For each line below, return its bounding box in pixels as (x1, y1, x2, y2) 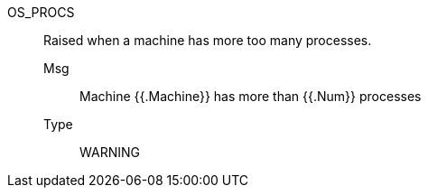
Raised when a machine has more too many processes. (43, 32, 372, 48)
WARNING (79, 144, 140, 160)
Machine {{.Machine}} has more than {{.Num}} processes (79, 88, 422, 104)
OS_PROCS (7, 5, 75, 20)
